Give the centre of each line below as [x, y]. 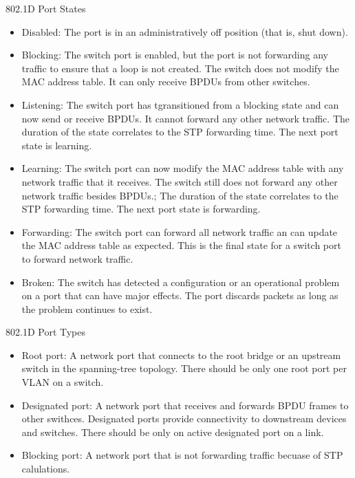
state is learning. [57, 145]
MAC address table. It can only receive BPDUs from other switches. [166, 82]
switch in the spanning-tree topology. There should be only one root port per [184, 368]
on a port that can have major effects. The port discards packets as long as [180, 295]
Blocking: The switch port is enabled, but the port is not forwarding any [175, 55]
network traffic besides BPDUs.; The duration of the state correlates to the [180, 195]
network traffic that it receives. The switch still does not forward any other [180, 181]
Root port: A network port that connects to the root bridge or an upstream [181, 355]
